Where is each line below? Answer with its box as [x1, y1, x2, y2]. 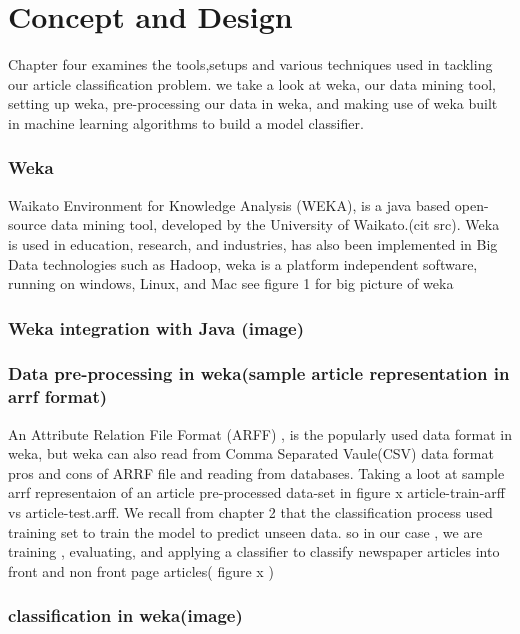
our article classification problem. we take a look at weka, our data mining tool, [8, 73, 496, 94]
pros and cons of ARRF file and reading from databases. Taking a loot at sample [8, 462, 505, 483]
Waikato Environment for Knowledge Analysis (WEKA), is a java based [8, 194, 451, 215]
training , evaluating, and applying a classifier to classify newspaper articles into [8, 541, 500, 562]
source [8, 214, 47, 235]
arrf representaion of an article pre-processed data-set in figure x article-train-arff [8, 482, 505, 503]
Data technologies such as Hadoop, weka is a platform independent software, [8, 253, 478, 274]
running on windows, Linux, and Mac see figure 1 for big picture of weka [8, 273, 454, 294]
